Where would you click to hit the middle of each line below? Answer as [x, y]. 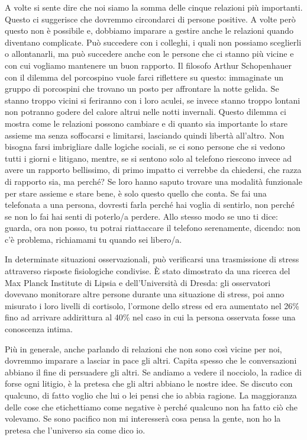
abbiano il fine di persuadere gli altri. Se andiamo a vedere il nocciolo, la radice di [153, 372]
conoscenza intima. [39, 329]
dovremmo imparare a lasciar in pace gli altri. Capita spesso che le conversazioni [151, 360]
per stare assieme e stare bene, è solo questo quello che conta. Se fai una [136, 193]
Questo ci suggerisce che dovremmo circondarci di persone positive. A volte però [150, 19]
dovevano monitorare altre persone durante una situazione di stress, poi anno [145, 294]
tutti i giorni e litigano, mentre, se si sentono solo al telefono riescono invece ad [148, 158]
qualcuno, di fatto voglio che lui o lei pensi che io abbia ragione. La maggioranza [151, 395]
